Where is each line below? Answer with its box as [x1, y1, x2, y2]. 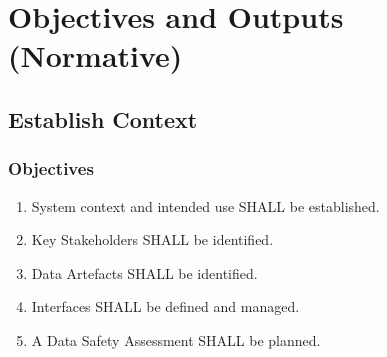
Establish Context [8, 103, 198, 134]
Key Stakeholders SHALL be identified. [31, 229, 274, 250]
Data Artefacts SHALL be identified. [31, 262, 258, 283]
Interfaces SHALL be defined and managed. [31, 296, 300, 317]
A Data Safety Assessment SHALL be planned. [31, 329, 321, 350]
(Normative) [8, 35, 183, 76]
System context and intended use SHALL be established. [31, 195, 380, 216]
